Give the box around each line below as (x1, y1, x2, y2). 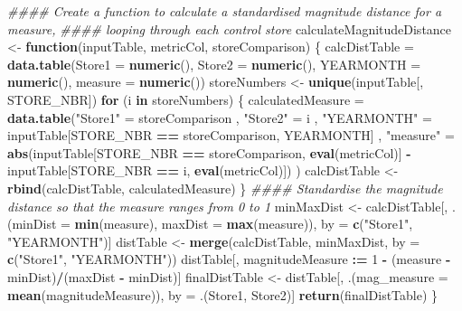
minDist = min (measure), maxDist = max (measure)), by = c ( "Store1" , (12, 214, 413, 233)
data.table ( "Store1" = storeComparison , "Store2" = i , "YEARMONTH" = (7, 108, 432, 127)
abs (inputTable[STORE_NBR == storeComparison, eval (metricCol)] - (7, 143, 411, 162)
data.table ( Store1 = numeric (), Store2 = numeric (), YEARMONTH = (7, 54, 421, 73)
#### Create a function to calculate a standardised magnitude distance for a (7, 2, 442, 20)
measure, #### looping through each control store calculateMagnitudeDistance (7, 19, 452, 38)
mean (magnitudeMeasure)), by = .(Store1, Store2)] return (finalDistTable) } (7, 285, 438, 304)
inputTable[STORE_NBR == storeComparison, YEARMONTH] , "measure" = (7, 126, 455, 145)
